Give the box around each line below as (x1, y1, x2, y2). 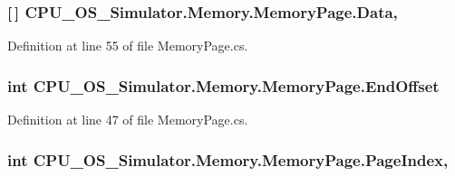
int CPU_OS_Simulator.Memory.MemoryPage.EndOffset (7, 74, 440, 97)
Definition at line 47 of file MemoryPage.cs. (7, 110, 248, 129)
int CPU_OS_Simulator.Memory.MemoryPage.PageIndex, (7, 148, 449, 171)
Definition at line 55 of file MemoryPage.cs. (7, 36, 248, 55)
